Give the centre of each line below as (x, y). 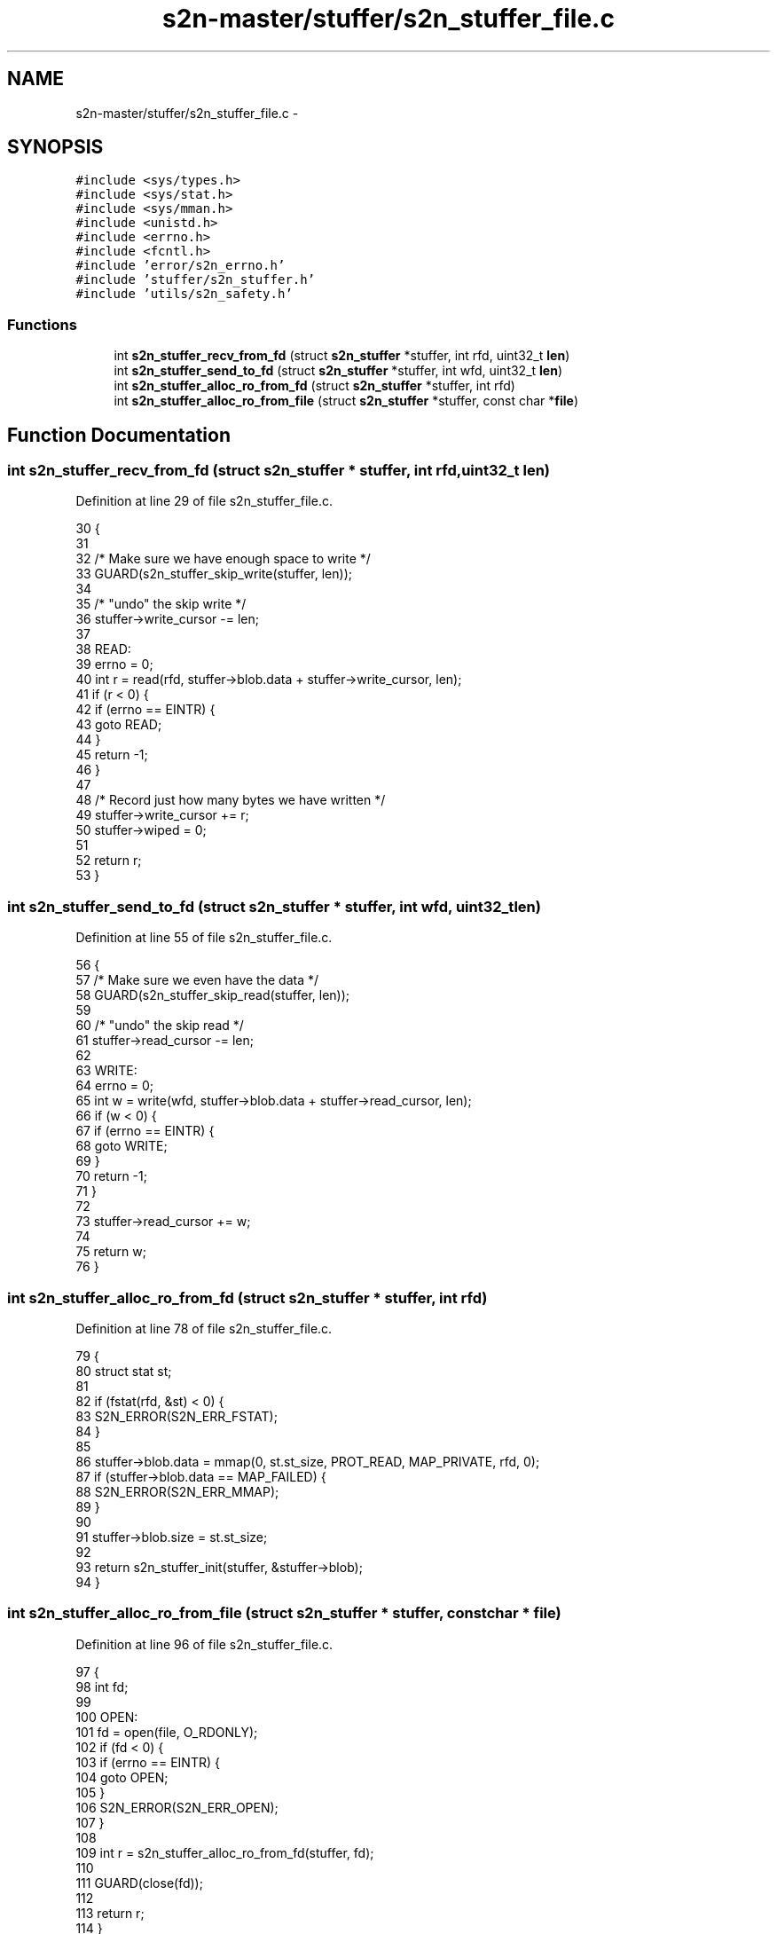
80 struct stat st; (124, 1371)
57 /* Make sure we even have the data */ (197, 980)
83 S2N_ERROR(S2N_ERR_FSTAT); (177, 1416)
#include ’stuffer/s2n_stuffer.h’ (196, 280)
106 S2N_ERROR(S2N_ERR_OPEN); (177, 1807)
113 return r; (110, 1913)
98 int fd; (102, 1686)
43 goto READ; (119, 725)
